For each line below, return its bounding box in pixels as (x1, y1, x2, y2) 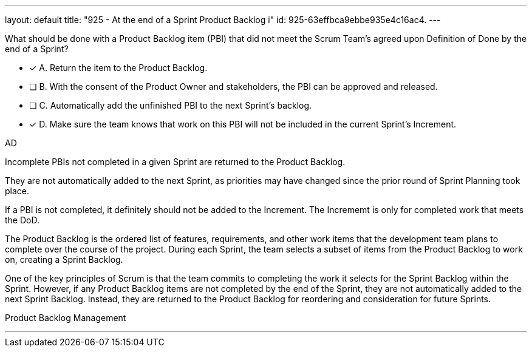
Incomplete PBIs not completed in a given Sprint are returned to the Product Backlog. (5, 157, 346, 167)
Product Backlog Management (5, 313, 126, 323)
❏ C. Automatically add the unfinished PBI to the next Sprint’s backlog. (29, 100, 312, 110)
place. (5, 186, 30, 196)
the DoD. (5, 215, 39, 225)
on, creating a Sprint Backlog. (5, 254, 123, 265)
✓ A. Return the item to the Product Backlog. (29, 63, 208, 73)
